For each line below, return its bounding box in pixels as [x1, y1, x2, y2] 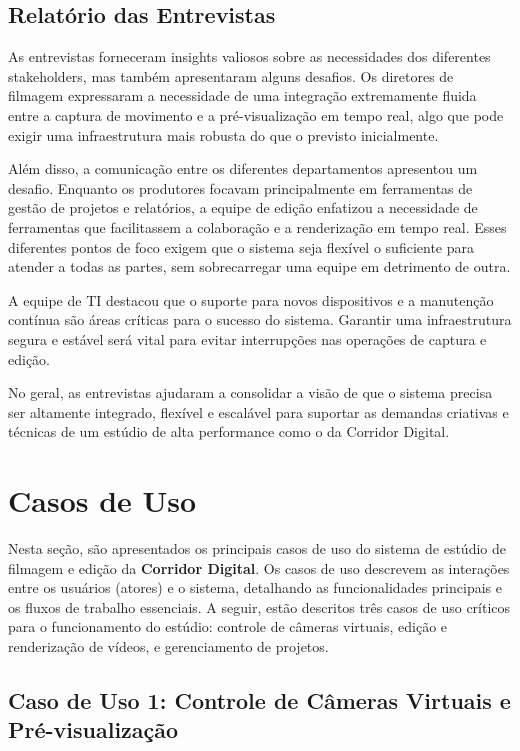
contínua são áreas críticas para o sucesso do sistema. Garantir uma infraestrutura [8, 309, 512, 330]
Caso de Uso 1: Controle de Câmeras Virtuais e [8, 684, 511, 715]
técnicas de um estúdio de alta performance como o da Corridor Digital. [8, 421, 450, 442]
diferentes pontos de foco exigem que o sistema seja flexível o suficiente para [8, 236, 474, 257]
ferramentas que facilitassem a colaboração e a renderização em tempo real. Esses [8, 216, 507, 237]
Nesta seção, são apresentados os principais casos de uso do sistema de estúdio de [8, 538, 506, 559]
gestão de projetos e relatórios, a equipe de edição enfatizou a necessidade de [8, 197, 478, 218]
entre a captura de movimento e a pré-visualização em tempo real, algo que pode [8, 104, 504, 125]
